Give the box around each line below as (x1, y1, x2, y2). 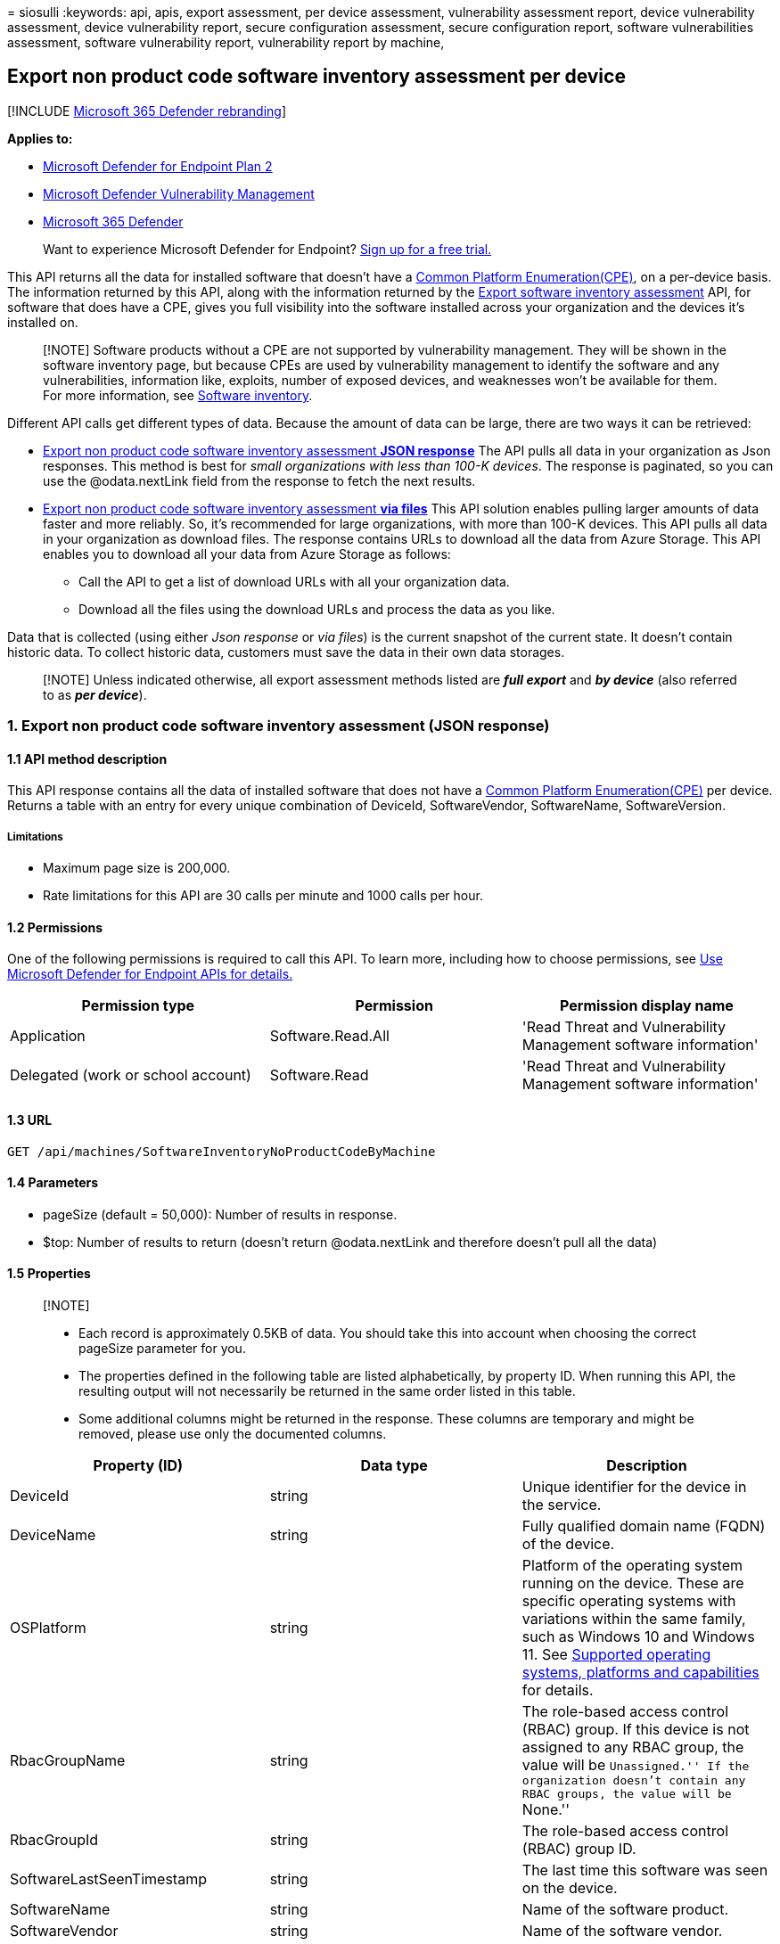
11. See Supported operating (521, 1645, 711, 1664)
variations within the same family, (521, 1610, 746, 1628)
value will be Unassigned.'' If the (521, 1756, 750, 1775)
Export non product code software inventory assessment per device (7, 65, 626, 88)
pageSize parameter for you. (78, 1341, 246, 1357)
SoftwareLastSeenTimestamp (10, 1870, 207, 1889)
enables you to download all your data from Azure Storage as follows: (43, 545, 451, 562)
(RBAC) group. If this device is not (521, 1720, 750, 1739)
